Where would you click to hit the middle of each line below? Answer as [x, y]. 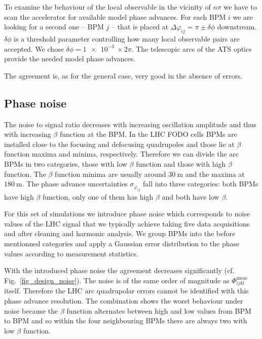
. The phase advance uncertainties [75, 184]
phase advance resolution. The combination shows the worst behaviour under [124, 301]
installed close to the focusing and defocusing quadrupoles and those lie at [119, 144]
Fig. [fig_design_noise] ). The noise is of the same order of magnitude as [117, 280]
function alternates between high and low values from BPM [159, 310]
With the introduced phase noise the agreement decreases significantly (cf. [119, 270]
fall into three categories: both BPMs [201, 184]
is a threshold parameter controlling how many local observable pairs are [127, 38]
